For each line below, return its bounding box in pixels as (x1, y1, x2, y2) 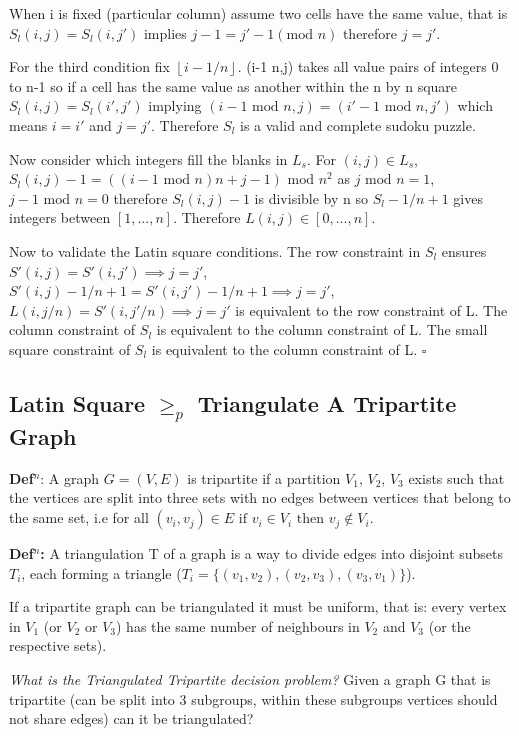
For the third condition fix (9, 56, 170, 77)
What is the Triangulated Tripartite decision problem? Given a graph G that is (9, 669, 491, 690)
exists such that (408, 467, 505, 488)
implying (148, 95, 202, 116)
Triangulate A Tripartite (197, 387, 457, 418)
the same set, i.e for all (9, 507, 149, 528)
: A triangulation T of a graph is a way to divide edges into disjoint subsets (40, 543, 504, 564)
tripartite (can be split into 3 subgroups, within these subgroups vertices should (9, 688, 498, 709)
